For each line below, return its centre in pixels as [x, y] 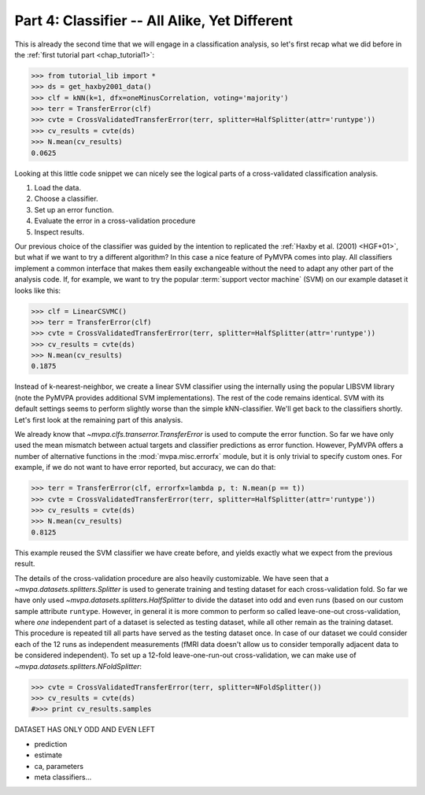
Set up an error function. [74, 209]
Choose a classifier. [66, 199]
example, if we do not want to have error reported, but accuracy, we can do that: [145, 468]
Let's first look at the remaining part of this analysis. [99, 420]
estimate [48, 755]
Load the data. [58, 188]
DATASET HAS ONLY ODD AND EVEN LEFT [85, 730]
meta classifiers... [63, 777]
